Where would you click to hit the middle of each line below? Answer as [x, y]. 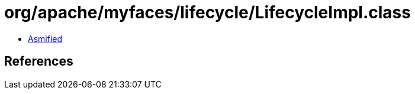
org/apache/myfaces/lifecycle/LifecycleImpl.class [207, 12]
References [39, 61]
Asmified [45, 38]
